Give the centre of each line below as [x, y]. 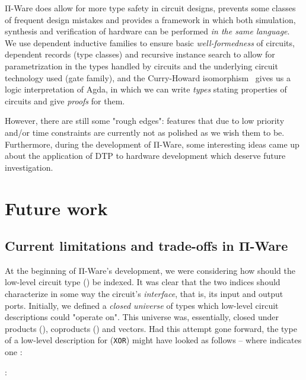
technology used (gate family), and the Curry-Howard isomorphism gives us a [148, 77]
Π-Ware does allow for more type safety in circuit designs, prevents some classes [150, 8]
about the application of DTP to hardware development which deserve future [145, 156]
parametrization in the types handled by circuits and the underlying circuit [141, 66]
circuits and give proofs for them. [65, 100]
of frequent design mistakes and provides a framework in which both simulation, [150, 19]
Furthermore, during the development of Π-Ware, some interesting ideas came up [152, 144]
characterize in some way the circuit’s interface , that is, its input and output [144, 294]
